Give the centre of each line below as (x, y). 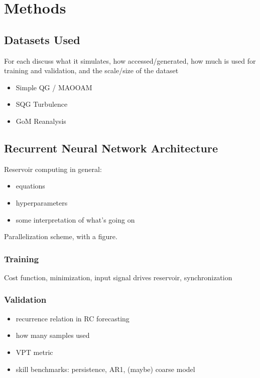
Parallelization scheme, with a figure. (61, 236)
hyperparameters (42, 202)
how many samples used (53, 335)
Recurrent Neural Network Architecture (111, 148)
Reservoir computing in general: (53, 169)
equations (30, 186)
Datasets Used (42, 39)
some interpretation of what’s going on (75, 219)
